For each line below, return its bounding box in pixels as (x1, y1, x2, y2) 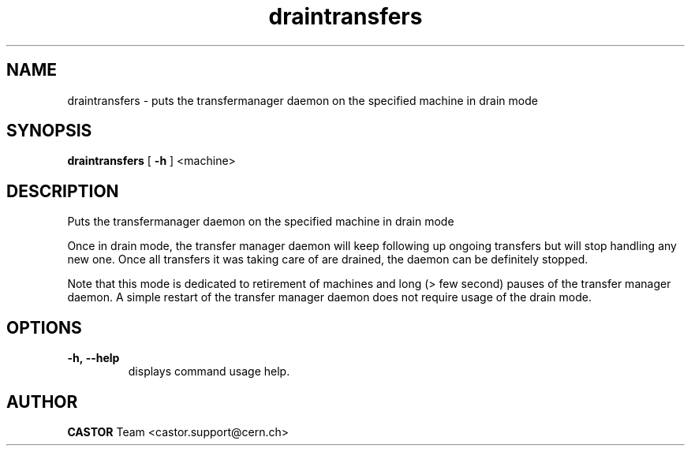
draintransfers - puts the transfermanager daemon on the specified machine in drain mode (67, 93, 538, 107)
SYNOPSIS (6, 121, 92, 141)
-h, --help (67, 351, 120, 365)
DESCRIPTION (6, 181, 119, 201)
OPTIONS (6, 317, 82, 338)
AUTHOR (6, 391, 78, 412)
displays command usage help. (128, 364, 290, 379)
